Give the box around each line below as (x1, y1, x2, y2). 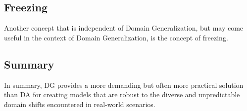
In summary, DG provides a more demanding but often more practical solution (4, 79, 244, 90)
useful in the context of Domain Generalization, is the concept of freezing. (4, 32, 228, 42)
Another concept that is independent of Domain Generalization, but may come (4, 23, 244, 33)
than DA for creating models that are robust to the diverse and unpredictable (4, 89, 240, 100)
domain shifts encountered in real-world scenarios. (4, 99, 155, 109)
